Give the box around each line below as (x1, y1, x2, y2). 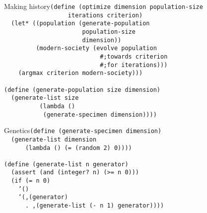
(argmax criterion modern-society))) (18, 70, 143, 77)
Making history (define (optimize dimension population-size (4, 1, 203, 11)
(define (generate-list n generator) (4, 160, 129, 168)
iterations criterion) (68, 11, 143, 19)
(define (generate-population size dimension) (4, 86, 160, 93)
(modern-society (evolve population (36, 45, 157, 52)
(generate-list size (11, 94, 79, 102)
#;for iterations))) (100, 61, 168, 69)
